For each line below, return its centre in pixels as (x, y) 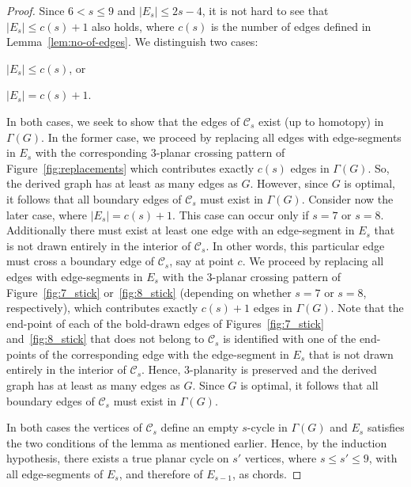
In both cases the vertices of (74, 427)
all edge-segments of (55, 474)
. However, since (289, 183)
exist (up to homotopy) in (321, 121)
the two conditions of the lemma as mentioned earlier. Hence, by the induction (197, 442)
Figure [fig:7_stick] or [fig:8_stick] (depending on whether (149, 292)
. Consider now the (347, 198)
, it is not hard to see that (265, 10)
